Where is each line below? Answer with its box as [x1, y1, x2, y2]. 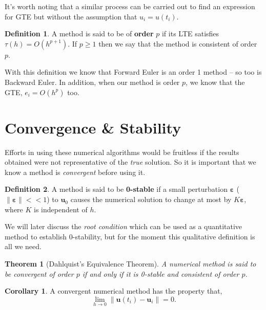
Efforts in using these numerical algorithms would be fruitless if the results [5, 146, 239, 157]
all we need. [5, 241, 42, 252]
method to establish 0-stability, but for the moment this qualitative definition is [5, 231, 255, 241]
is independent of [34, 204, 88, 214]
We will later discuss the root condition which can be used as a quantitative [5, 221, 242, 232]
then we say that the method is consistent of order [98, 38, 257, 49]
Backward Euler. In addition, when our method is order [5, 76, 180, 87]
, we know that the [186, 76, 245, 87]
